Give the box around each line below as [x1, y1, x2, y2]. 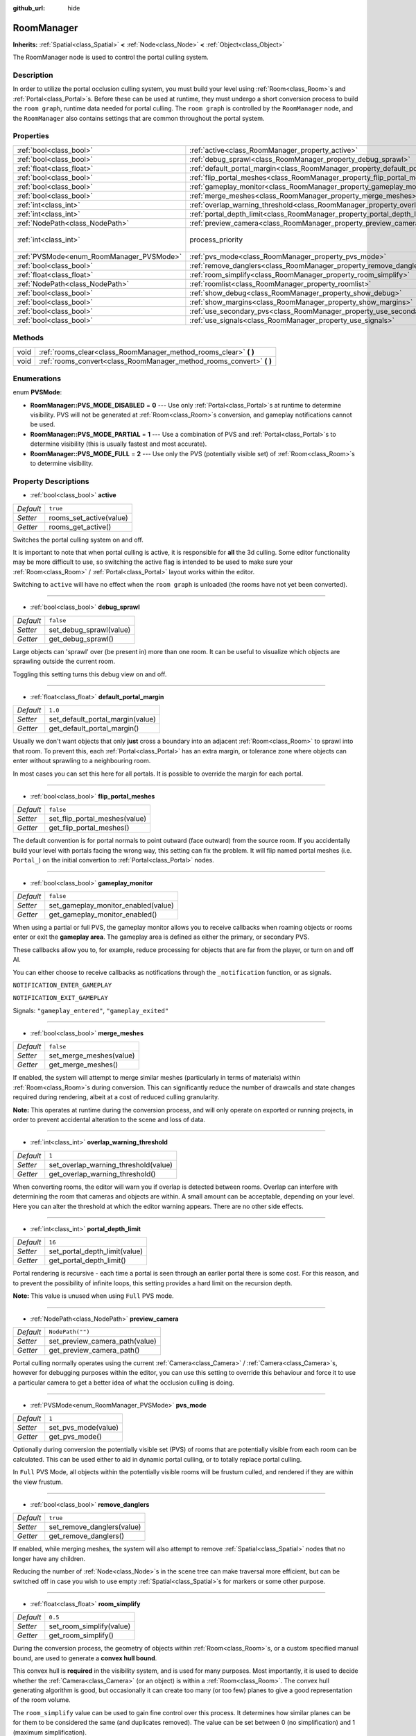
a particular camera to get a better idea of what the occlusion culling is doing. [12, 1378, 235, 1387]
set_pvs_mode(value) [49, 1423, 119, 1433]
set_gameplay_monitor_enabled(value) [49, 900, 175, 910]
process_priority [189, 235, 243, 244]
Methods [12, 333, 44, 343]
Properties [12, 131, 50, 141]
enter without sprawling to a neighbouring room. [12, 757, 151, 765]
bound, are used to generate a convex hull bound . [12, 1653, 157, 1662]
